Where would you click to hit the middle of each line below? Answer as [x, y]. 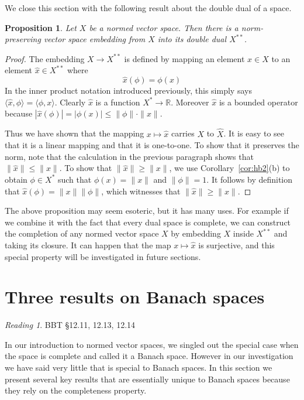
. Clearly [70, 102]
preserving [23, 39]
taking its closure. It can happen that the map [88, 245]
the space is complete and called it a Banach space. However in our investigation [149, 356]
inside [243, 233]
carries [183, 133]
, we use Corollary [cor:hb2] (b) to [229, 168]
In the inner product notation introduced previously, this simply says [128, 90]
